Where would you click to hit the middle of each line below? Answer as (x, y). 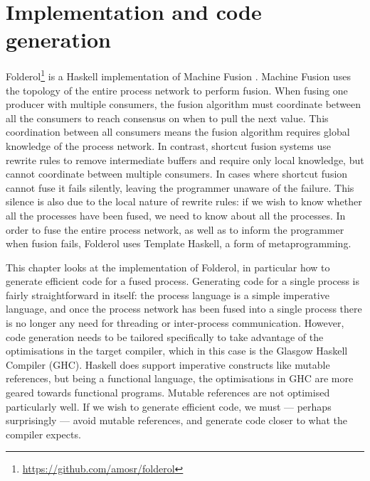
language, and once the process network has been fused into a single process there (184, 309)
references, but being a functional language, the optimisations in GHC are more (180, 378)
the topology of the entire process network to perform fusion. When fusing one (177, 90)
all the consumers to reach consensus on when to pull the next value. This (167, 118)
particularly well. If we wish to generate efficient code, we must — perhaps (169, 406)
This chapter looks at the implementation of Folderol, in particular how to (168, 267)
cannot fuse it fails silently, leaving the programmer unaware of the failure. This (180, 187)
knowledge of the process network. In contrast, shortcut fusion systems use (168, 145)
